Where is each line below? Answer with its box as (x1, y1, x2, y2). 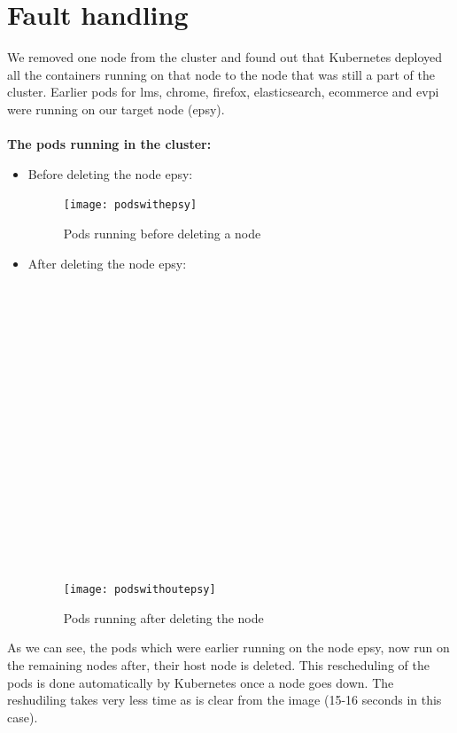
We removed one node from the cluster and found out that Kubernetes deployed (7, 48, 443, 66)
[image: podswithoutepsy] (63, 583, 216, 597)
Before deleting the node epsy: (27, 164, 193, 183)
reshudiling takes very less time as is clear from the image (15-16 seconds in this (7, 690, 442, 709)
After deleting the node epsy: (27, 253, 187, 272)
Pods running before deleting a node (63, 223, 261, 242)
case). (7, 707, 38, 726)
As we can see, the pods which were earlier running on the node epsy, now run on (7, 638, 450, 657)
